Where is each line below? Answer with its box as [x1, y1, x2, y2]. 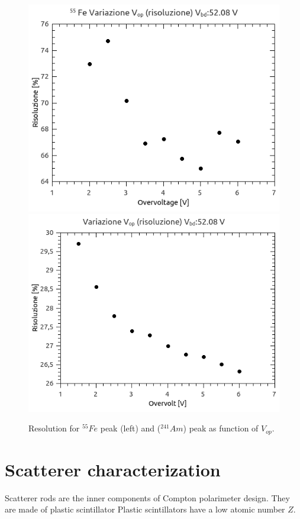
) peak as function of [183, 422, 259, 434]
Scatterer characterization [5, 457, 221, 481]
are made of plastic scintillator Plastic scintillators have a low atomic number [5, 503, 285, 515]
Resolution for [28, 422, 80, 434]
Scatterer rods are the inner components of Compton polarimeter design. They [5, 491, 290, 504]
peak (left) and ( [100, 422, 161, 434]
